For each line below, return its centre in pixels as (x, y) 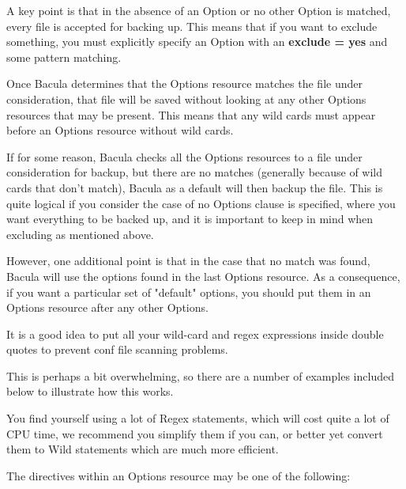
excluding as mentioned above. (80, 234)
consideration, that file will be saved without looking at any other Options (186, 99)
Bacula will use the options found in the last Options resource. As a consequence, (203, 276)
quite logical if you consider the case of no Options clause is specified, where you (201, 203)
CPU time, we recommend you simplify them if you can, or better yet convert (195, 433)
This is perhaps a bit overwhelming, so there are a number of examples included (200, 375)
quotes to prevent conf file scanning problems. (117, 349)
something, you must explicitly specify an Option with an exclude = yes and (197, 42)
